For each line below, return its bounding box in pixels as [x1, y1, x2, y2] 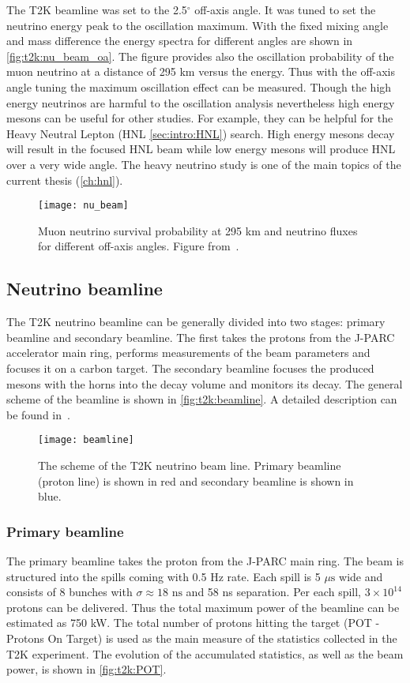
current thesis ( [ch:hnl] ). [6, 171, 123, 188]
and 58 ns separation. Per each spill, [186, 584, 362, 600]
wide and [339, 568, 383, 584]
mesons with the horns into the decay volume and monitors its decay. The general [6, 375, 403, 392]
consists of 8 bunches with [6, 584, 133, 600]
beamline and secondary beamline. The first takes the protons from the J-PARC [6, 328, 395, 345]
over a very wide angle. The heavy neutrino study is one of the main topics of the [6, 156, 401, 172]
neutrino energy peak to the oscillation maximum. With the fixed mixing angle [6, 17, 389, 33]
